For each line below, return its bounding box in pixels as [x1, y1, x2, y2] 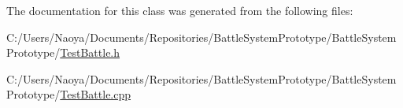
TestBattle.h [60, 44, 120, 61]
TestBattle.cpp [60, 86, 131, 102]
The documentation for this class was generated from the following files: [6, 2, 353, 18]
